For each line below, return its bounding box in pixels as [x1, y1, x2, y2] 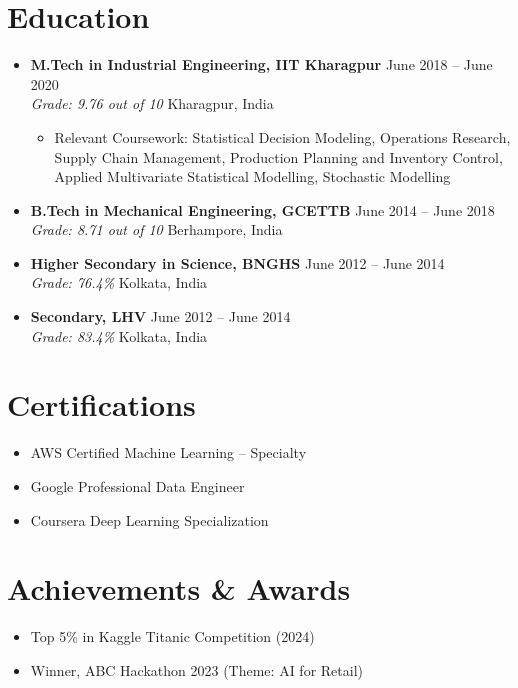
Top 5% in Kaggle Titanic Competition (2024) [30, 626, 315, 647]
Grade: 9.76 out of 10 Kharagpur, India [30, 93, 274, 114]
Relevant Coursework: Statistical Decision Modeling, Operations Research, [54, 126, 511, 147]
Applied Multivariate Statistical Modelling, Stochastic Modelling [54, 166, 451, 187]
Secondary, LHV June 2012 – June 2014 [30, 306, 291, 327]
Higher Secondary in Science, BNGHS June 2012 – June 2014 [30, 252, 445, 273]
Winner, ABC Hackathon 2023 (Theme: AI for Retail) [30, 659, 363, 680]
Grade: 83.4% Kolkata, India [30, 325, 208, 346]
